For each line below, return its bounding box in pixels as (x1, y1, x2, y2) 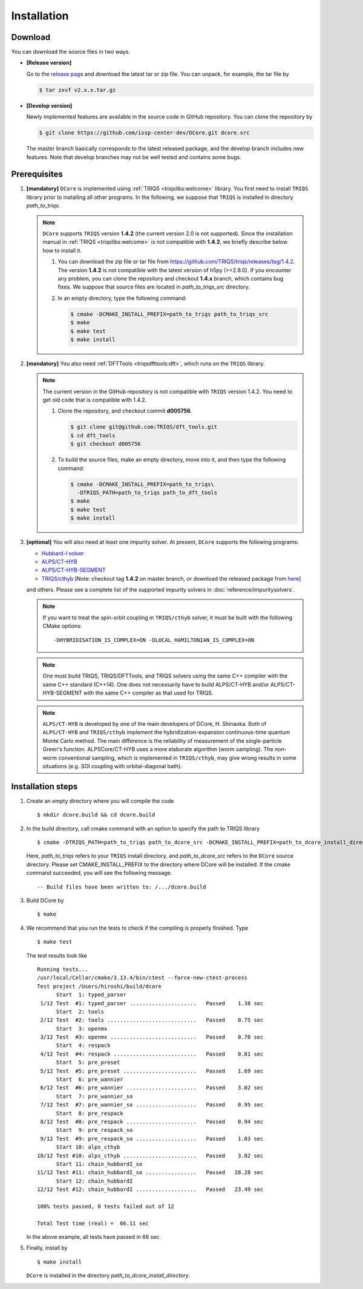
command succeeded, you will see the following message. (26, 869, 172, 876)
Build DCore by (26, 896, 64, 904)
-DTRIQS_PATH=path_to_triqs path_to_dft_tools (76, 489, 218, 496)
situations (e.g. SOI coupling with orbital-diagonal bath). (42, 762, 183, 769)
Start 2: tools (56, 1008, 105, 1015)
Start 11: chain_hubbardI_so (56, 1160, 143, 1167)
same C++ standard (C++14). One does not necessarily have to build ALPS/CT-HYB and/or (42, 680, 269, 688)
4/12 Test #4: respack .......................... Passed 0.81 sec (40, 1050, 264, 1057)
